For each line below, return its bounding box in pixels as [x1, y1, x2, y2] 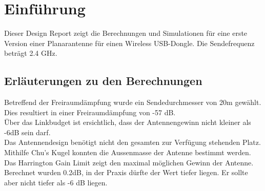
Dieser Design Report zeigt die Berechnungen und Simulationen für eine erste [4, 28, 248, 38]
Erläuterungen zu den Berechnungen [4, 73, 202, 89]
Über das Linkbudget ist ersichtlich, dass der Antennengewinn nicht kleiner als [4, 117, 251, 128]
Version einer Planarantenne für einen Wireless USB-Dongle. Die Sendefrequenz [4, 37, 255, 48]
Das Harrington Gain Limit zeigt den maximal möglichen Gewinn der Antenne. [4, 157, 254, 167]
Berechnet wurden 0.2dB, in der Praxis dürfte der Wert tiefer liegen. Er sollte [4, 167, 248, 178]
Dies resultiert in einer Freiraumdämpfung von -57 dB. [4, 107, 176, 117]
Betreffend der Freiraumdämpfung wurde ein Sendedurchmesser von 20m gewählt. [4, 97, 261, 108]
